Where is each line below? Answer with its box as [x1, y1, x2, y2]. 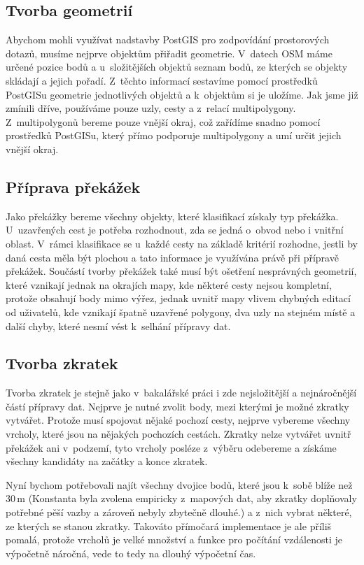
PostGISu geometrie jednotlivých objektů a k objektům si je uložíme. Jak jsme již [6, 87, 358, 101]
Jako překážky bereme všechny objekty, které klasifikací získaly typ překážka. [6, 208, 339, 223]
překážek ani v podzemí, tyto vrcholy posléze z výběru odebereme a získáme [6, 440, 337, 455]
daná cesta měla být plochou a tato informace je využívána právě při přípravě [6, 250, 339, 264]
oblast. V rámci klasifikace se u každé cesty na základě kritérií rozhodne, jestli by [6, 236, 358, 250]
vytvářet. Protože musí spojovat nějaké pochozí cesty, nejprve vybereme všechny [6, 413, 351, 427]
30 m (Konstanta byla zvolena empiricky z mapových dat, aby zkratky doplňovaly [6, 491, 357, 506]
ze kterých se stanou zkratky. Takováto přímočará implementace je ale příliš [6, 518, 332, 533]
